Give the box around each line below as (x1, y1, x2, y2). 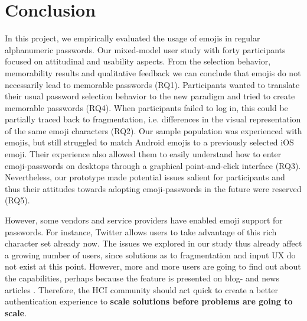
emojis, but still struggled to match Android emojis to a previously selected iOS (5, 136, 294, 148)
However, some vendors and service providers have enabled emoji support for (5, 214, 283, 226)
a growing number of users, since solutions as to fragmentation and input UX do (5, 248, 296, 261)
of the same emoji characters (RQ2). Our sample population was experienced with (5, 124, 302, 137)
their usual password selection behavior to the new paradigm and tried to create (5, 90, 295, 102)
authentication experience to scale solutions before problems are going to (5, 295, 293, 307)
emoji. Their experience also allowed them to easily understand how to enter (5, 148, 282, 160)
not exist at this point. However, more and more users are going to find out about (5, 260, 301, 273)
